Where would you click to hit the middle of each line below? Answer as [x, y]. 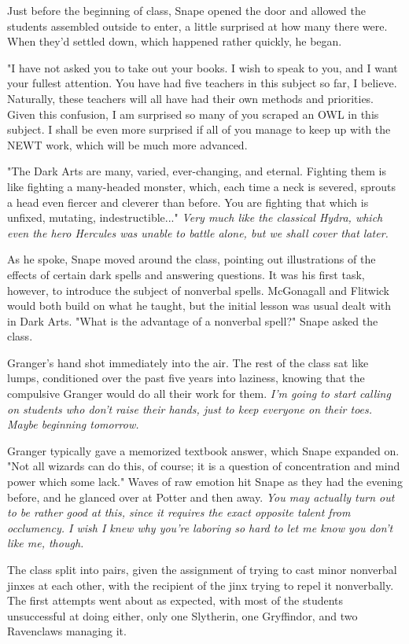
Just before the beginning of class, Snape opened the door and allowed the [186, 10]
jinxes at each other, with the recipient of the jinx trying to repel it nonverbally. [201, 585]
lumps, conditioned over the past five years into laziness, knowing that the [186, 378]
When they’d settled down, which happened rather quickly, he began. [175, 41]
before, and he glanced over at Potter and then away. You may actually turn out [201, 497]
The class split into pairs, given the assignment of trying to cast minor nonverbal [202, 569]
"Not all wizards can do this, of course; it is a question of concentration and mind [204, 466]
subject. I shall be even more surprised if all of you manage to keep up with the [199, 129]
